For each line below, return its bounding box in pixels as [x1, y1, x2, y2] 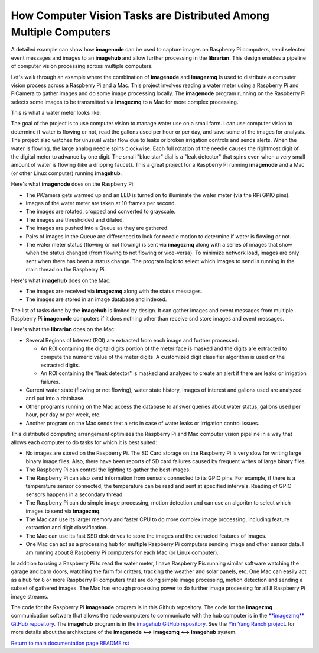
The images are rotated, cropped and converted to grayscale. [25, 208, 175, 215]
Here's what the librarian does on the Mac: [11, 326, 116, 333]
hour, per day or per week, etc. [25, 411, 101, 418]
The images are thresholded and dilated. [25, 216, 124, 223]
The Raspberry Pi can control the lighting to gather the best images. [25, 466, 191, 473]
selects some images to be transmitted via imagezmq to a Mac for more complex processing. [11, 98, 239, 105]
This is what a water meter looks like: [11, 109, 102, 117]
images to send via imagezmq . [25, 507, 102, 515]
